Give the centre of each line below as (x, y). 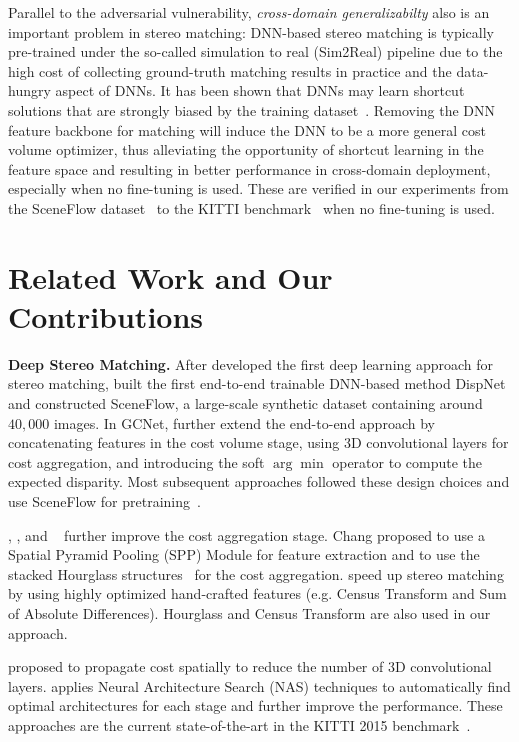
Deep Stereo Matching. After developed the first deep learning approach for (251, 363)
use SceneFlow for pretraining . (104, 501)
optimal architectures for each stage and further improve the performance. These (255, 705)
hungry (29, 90)
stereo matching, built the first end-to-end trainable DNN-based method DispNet (257, 383)
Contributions (106, 315)
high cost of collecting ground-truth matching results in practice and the (230, 70)
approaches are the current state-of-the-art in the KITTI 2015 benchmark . (239, 724)
